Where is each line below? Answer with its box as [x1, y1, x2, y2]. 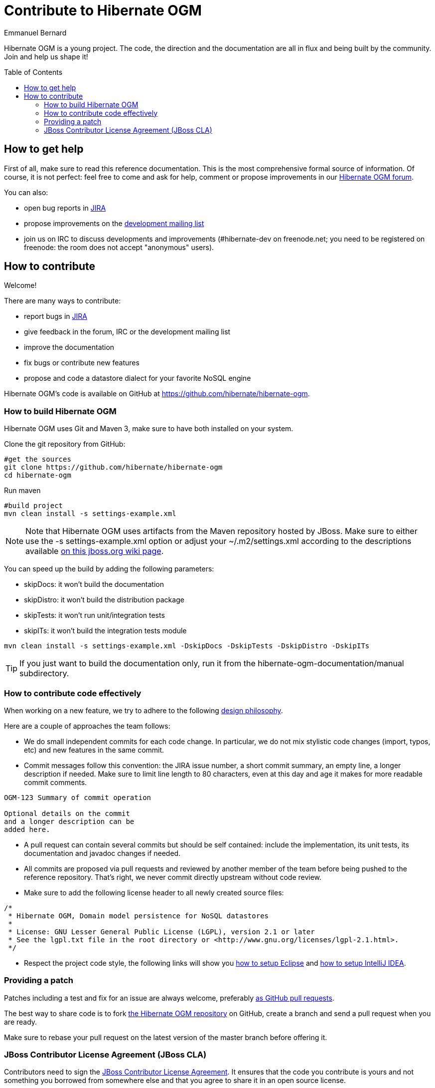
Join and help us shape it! [4, 52, 88, 61]
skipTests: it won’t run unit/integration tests [24, 611, 165, 620]
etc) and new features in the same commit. [24, 745, 164, 754]
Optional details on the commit [4, 809, 130, 817]
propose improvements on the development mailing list [24, 219, 204, 228]
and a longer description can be [4, 817, 135, 825]
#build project [4, 502, 63, 510]
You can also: [4, 188, 48, 197]
